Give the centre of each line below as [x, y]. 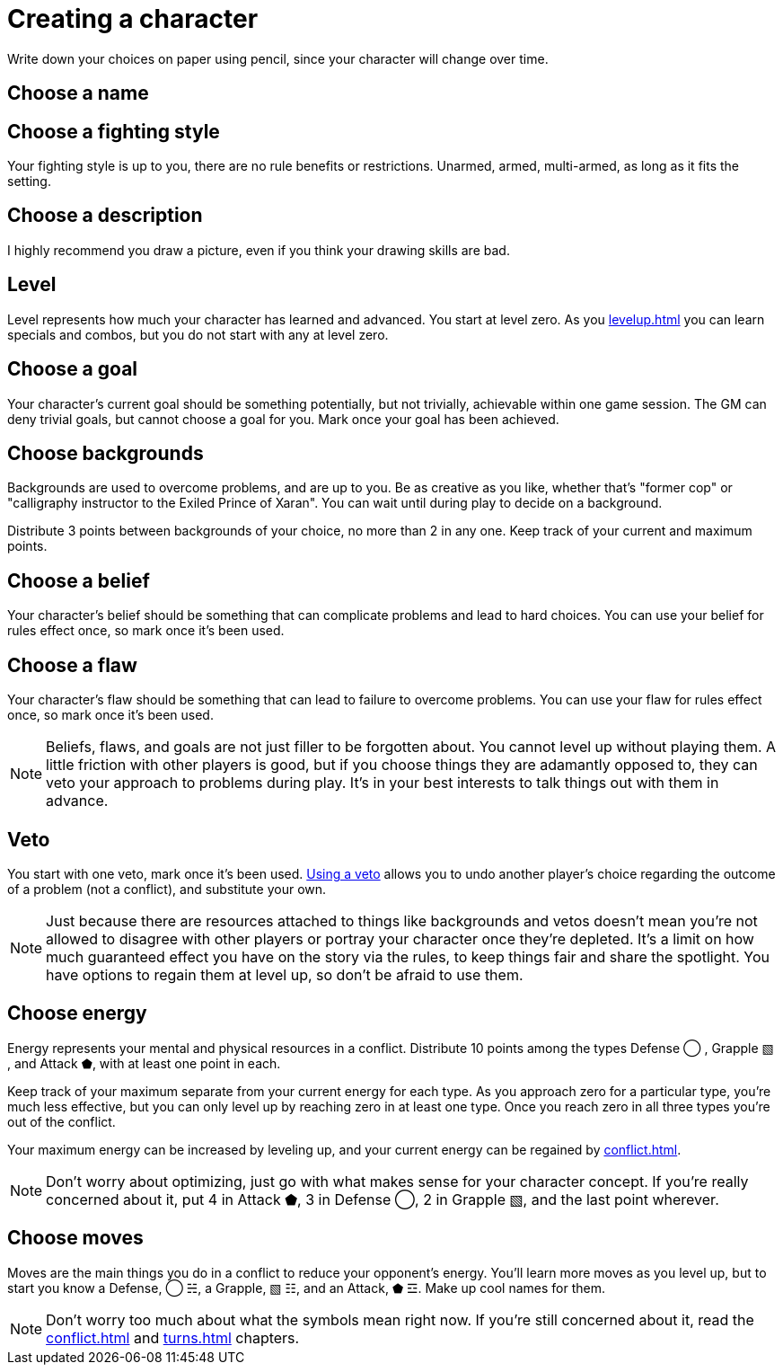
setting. [29, 181]
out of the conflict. [62, 1121]
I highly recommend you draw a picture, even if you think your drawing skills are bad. [259, 250]
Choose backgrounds [106, 453]
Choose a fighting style [114, 131]
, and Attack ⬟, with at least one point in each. [144, 1063]
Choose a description [105, 216]
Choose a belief [79, 580]
